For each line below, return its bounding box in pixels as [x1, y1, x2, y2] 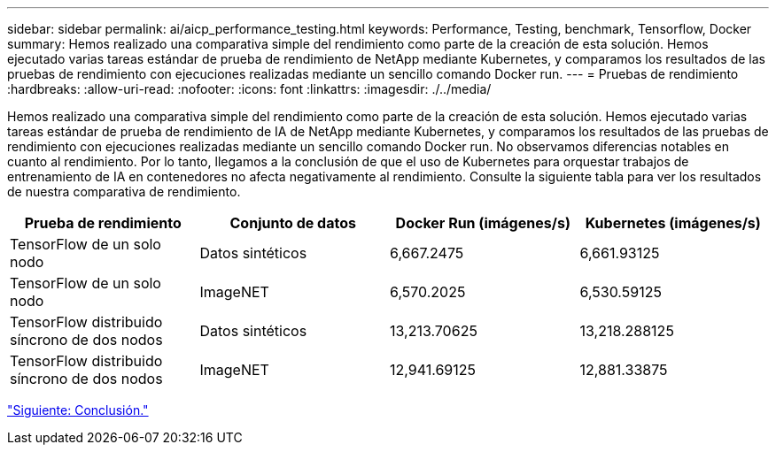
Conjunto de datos [229, 214, 356, 232]
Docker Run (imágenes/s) [395, 214, 570, 232]
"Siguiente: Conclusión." [7, 402, 149, 418]
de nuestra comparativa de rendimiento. [7, 184, 241, 199]
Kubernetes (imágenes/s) [585, 214, 761, 232]
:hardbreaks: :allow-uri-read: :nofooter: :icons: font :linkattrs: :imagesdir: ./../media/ [7, 81, 492, 96]
